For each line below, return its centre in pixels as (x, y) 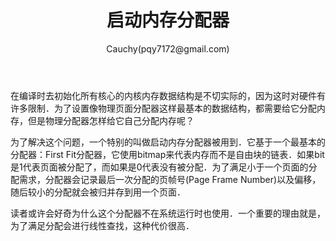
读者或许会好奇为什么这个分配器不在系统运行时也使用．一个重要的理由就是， (168, 213)
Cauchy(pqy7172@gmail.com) (168, 48)
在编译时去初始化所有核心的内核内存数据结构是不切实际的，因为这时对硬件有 (168, 95)
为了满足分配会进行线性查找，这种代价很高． (102, 225)
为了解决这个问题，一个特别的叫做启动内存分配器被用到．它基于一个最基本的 (168, 142)
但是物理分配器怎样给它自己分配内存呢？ (111, 120)
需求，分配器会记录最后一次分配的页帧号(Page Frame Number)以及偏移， (170, 179)
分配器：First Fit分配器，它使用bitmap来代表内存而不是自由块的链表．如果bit (167, 154)
